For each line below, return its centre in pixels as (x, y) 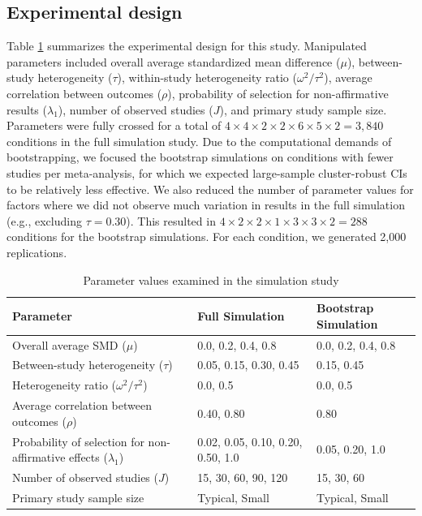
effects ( (88, 457)
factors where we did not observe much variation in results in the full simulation (206, 205)
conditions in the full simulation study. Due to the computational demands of (199, 141)
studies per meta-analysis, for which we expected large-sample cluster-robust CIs (207, 172)
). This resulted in (171, 220)
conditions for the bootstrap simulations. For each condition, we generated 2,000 (207, 236)
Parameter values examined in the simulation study (211, 279)
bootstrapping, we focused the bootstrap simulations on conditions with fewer (200, 157)
